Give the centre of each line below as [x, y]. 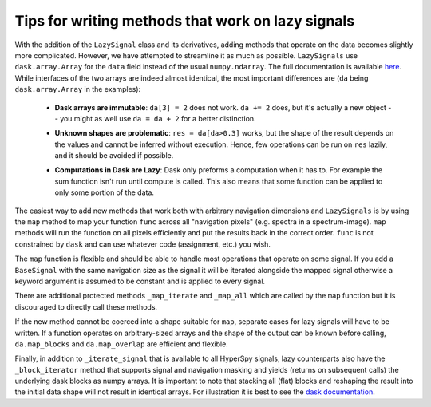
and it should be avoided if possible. [114, 156]
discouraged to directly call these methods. [86, 306]
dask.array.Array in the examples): [78, 89]
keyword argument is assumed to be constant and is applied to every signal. [140, 281]
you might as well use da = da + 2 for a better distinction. [158, 118]
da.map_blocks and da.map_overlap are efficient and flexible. [122, 344]
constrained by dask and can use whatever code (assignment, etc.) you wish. [143, 244]
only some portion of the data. [105, 192]
